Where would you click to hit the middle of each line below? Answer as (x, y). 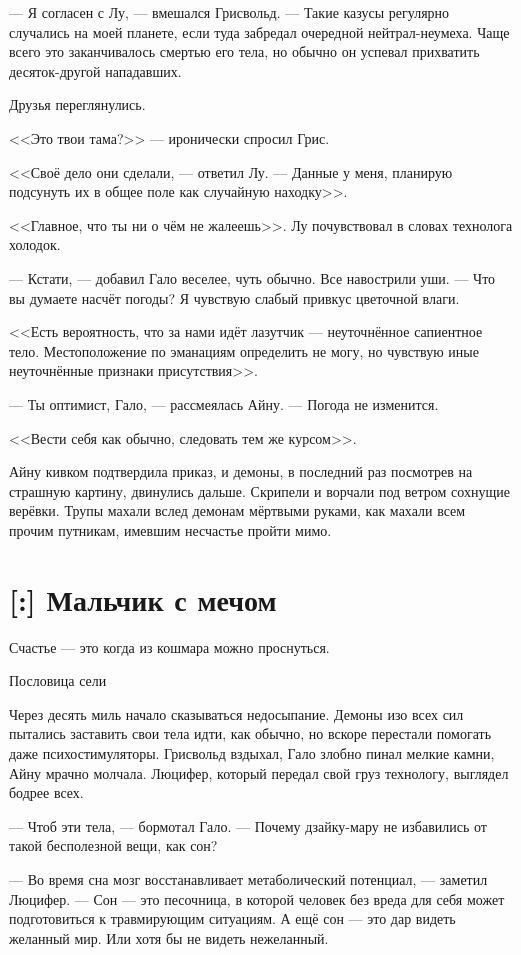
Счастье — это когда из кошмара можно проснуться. (169, 646)
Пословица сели (58, 680)
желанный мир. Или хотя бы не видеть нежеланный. (169, 937)
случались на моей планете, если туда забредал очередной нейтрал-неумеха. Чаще (259, 31)
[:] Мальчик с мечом (143, 598)
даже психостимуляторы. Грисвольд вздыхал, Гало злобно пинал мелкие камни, (252, 752)
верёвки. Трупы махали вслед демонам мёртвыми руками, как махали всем (237, 510)
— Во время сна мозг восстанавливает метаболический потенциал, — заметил (248, 878)
